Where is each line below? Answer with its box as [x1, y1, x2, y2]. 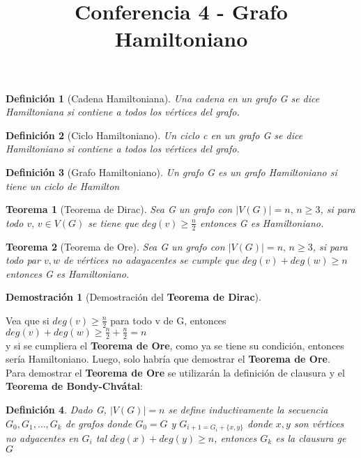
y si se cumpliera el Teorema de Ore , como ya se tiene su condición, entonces [6, 338, 344, 352]
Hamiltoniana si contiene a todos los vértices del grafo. [6, 104, 240, 119]
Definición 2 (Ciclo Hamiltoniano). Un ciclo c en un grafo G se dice [6, 127, 303, 142]
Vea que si [6, 313, 49, 327]
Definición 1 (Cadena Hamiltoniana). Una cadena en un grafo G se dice [6, 90, 320, 105]
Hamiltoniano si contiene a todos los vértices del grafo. [6, 141, 240, 156]
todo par [6, 253, 40, 267]
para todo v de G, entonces [110, 313, 226, 327]
